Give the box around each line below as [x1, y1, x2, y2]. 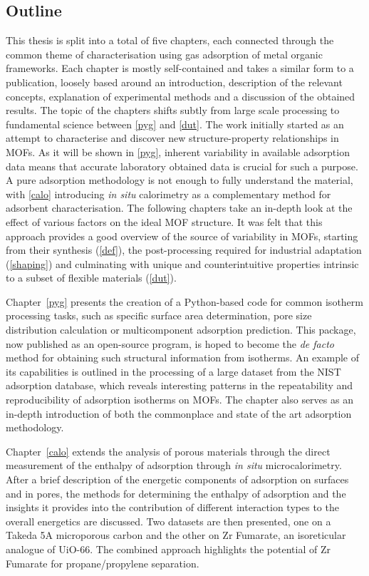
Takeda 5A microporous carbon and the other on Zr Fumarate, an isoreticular [6, 528, 346, 542]
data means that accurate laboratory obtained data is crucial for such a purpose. [6, 158, 358, 173]
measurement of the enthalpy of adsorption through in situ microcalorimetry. [6, 458, 342, 473]
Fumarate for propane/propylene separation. [6, 555, 199, 570]
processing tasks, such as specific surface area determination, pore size [6, 308, 312, 323]
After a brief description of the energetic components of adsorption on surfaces [6, 472, 349, 487]
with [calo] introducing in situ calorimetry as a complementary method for [6, 186, 331, 201]
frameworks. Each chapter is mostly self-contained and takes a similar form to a [6, 61, 354, 76]
